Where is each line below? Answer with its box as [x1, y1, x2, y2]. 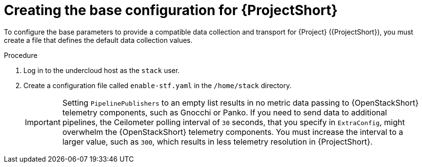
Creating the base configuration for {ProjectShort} [4, 2, 338, 19]
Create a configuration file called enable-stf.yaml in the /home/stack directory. [23, 81, 292, 90]
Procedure [4, 51, 38, 59]
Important [25, 117, 60, 127]
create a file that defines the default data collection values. [4, 36, 193, 44]
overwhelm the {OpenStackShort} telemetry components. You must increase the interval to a [62, 127, 403, 137]
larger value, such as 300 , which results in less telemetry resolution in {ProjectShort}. [62, 136, 373, 147]
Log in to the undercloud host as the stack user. [23, 66, 180, 74]
